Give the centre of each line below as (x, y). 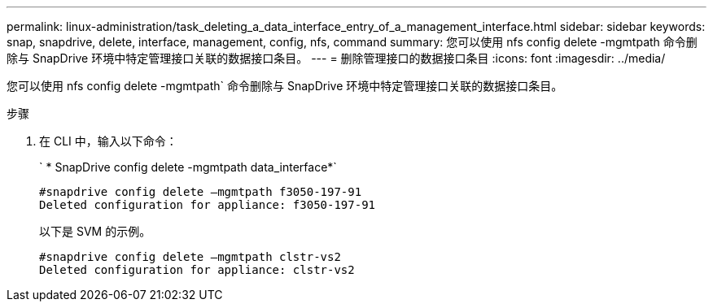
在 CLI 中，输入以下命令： (108, 141)
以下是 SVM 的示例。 (95, 231)
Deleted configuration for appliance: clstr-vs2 (197, 270)
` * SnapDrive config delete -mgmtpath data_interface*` (188, 167)
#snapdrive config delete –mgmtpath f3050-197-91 (201, 192)
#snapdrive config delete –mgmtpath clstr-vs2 (190, 257)
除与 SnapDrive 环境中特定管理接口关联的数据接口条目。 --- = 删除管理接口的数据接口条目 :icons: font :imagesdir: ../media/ (336, 58)
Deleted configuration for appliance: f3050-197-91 (208, 205)
